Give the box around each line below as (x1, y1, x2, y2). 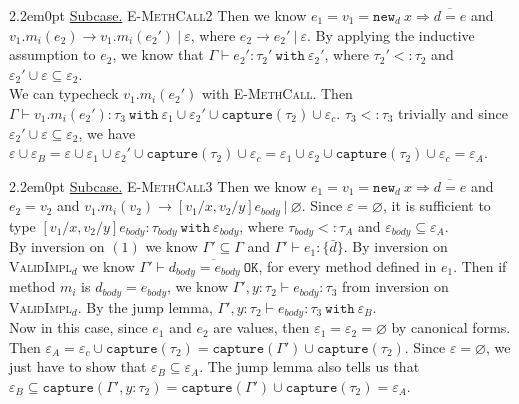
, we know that (112, 44, 204, 65)
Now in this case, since (9, 317, 148, 338)
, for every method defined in (258, 255, 437, 276)
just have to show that (9, 356, 147, 377)
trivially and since (398, 102, 508, 123)
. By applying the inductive (307, 24, 475, 45)
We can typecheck (9, 83, 119, 104)
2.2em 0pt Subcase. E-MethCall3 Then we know (9, 175, 307, 196)
